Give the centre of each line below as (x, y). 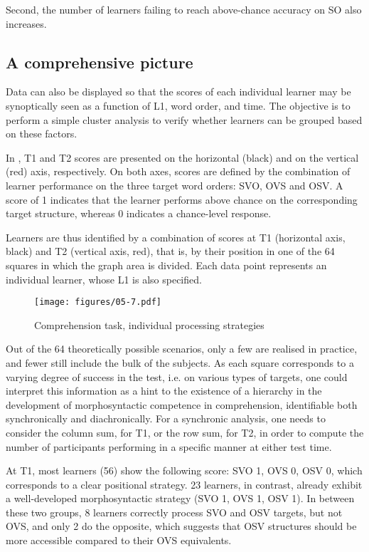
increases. (26, 23)
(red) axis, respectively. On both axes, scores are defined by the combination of (178, 171)
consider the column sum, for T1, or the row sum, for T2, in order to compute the (185, 432)
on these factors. (42, 134)
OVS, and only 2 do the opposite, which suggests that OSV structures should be (181, 526)
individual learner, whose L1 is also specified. (104, 279)
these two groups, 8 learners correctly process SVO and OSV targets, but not (174, 512)
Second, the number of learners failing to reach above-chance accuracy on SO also (184, 9)
